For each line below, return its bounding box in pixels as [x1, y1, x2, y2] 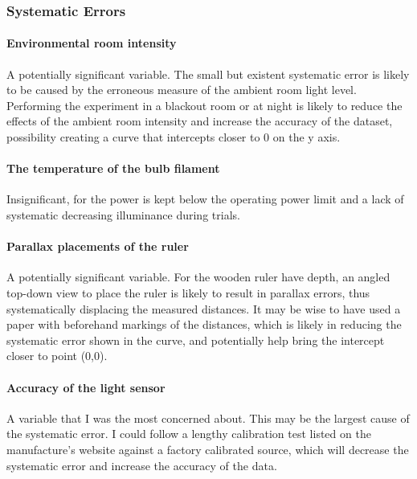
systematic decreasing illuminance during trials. [6, 207, 240, 223]
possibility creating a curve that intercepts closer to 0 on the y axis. [6, 129, 341, 145]
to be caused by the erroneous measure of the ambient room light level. [6, 81, 357, 98]
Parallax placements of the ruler [6, 238, 189, 255]
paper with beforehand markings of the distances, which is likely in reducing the [6, 316, 402, 333]
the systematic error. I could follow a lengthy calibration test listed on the [6, 425, 371, 442]
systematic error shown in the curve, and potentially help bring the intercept [6, 331, 385, 348]
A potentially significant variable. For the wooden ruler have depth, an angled [6, 268, 390, 285]
